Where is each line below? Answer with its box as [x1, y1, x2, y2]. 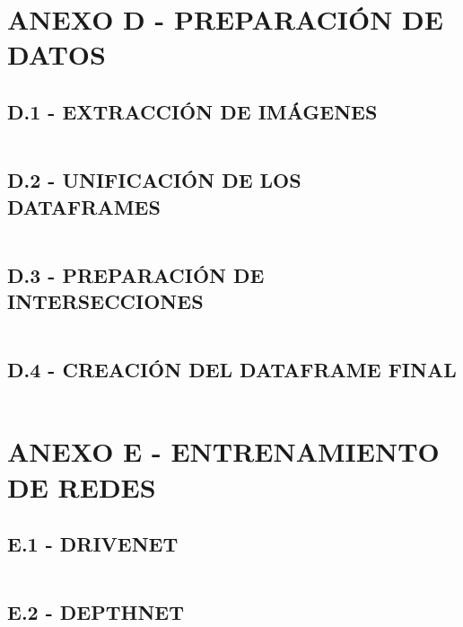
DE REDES [7, 468, 156, 505]
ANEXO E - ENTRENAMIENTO [7, 433, 440, 470]
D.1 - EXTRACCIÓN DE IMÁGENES [7, 97, 378, 125]
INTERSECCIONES [7, 287, 204, 315]
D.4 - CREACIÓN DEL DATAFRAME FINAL [7, 356, 457, 384]
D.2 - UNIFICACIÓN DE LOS [7, 166, 301, 194]
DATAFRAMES [7, 192, 161, 220]
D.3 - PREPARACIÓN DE [7, 261, 265, 288]
